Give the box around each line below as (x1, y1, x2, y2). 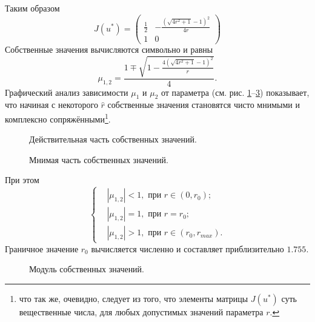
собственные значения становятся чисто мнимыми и (107, 98, 300, 111)
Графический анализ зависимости (5, 86, 128, 98)
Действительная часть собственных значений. (29, 133, 197, 146)
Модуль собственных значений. (29, 263, 145, 275)
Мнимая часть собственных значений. (29, 153, 168, 166)
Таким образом (5, 2, 60, 14)
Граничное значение (5, 242, 79, 255)
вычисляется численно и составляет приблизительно (91, 242, 284, 255)
